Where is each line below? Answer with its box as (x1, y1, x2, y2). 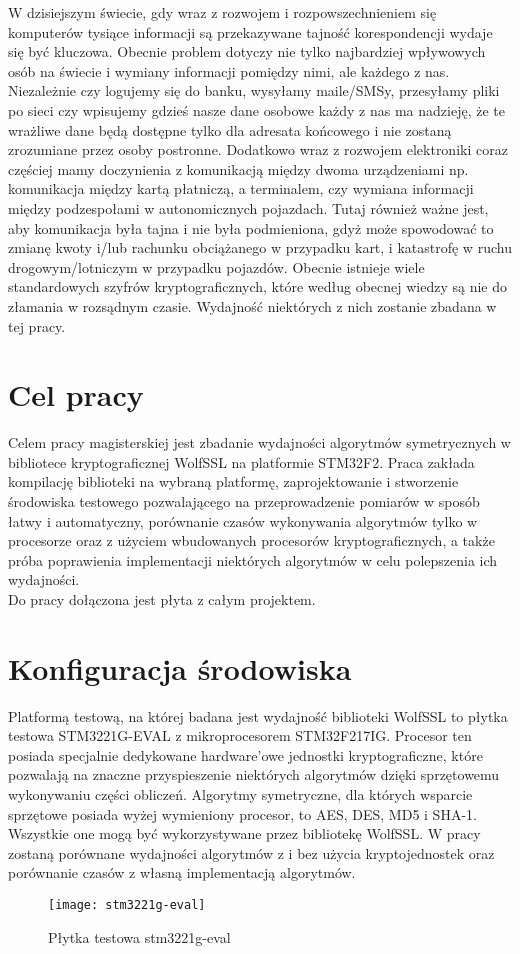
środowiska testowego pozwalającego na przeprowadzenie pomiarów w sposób (8, 491, 480, 511)
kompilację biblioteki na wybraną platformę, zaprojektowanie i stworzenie (8, 471, 459, 492)
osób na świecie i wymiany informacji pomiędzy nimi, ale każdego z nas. (8, 60, 450, 81)
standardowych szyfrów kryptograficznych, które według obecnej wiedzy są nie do (8, 276, 508, 297)
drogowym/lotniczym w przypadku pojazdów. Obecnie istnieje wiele (8, 256, 425, 277)
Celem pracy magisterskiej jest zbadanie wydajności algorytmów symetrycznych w (8, 432, 511, 453)
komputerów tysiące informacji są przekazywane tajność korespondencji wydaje (8, 21, 493, 42)
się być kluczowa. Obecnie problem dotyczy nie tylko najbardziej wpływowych (8, 41, 486, 62)
